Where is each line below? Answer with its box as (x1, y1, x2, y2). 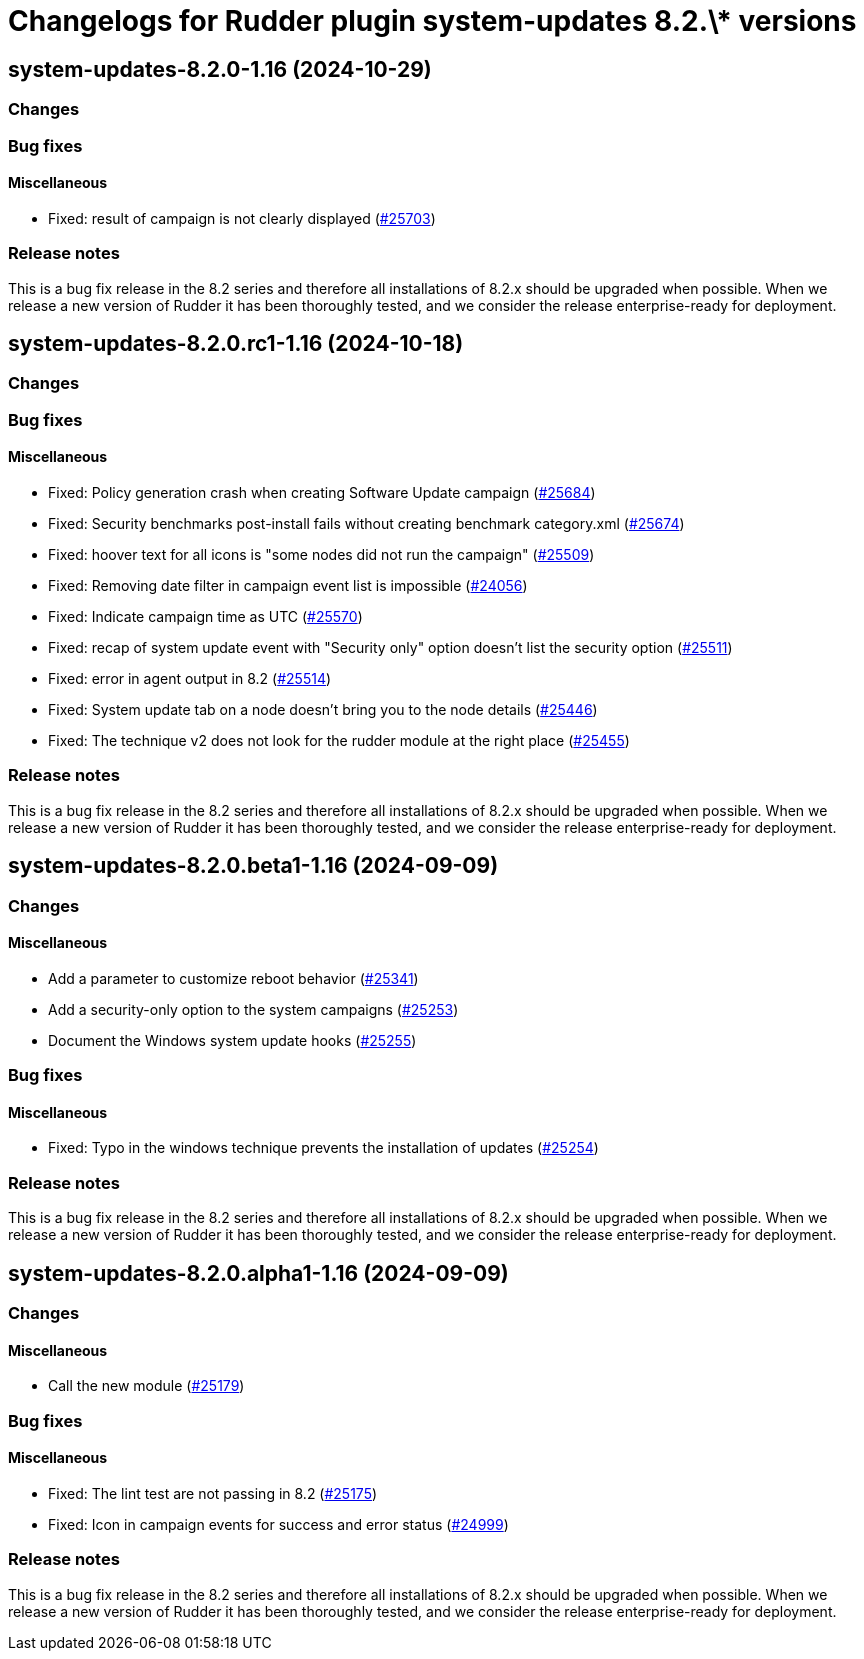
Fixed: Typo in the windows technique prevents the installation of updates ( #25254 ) (48, 1139, 599, 1157)
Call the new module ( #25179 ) (48, 1377, 245, 1395)
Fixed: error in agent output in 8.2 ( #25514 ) (48, 669, 332, 687)
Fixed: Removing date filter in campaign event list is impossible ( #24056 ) (48, 576, 528, 594)
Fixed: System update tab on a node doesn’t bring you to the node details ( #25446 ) (48, 700, 598, 718)
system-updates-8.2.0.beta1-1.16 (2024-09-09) (8, 853, 499, 879)
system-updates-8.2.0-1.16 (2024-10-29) (8, 56, 432, 82)
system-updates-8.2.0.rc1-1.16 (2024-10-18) (8, 330, 464, 356)
